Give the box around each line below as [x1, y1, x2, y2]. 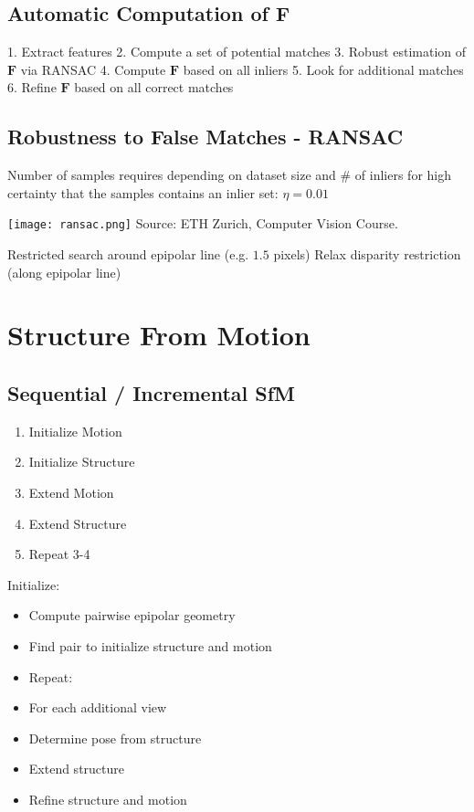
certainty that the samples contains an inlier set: [7, 183, 279, 202]
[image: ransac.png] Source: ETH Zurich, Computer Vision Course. [7, 214, 398, 233]
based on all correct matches [74, 78, 234, 97]
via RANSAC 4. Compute [20, 59, 166, 79]
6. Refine [7, 78, 57, 97]
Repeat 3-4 [28, 544, 90, 564]
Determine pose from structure [28, 728, 202, 747]
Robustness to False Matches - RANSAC [7, 122, 404, 151]
